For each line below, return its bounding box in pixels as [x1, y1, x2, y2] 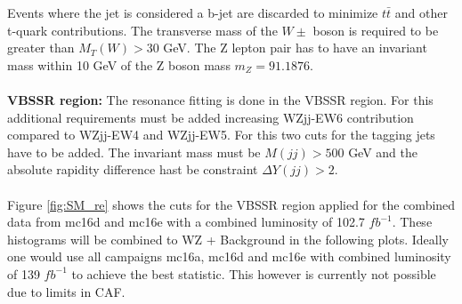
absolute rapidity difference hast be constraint [7, 160, 258, 179]
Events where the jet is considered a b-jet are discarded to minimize [7, 4, 378, 21]
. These [392, 212, 433, 231]
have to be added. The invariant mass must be [7, 142, 261, 161]
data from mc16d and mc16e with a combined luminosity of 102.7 [7, 212, 365, 231]
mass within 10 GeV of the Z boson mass [7, 55, 231, 74]
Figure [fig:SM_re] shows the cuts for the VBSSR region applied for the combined [7, 195, 456, 213]
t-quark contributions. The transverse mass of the [7, 20, 278, 39]
